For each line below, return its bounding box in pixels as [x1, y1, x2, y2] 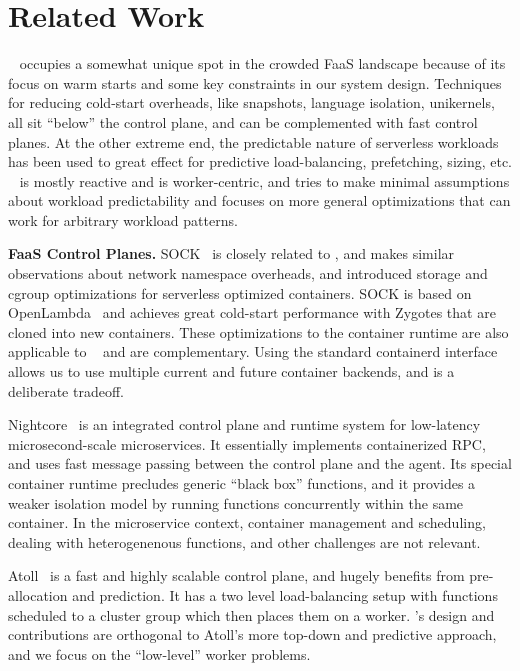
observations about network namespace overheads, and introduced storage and [8, 263, 488, 284]
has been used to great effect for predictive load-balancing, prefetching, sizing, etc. [8, 151, 512, 172]
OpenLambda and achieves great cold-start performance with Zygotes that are [8, 302, 496, 323]
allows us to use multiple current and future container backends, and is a [8, 361, 455, 382]
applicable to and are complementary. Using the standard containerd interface [8, 341, 498, 362]
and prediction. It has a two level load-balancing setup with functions [72, 584, 498, 605]
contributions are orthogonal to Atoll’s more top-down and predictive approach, [8, 624, 497, 645]
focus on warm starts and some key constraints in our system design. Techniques [8, 72, 502, 93]
